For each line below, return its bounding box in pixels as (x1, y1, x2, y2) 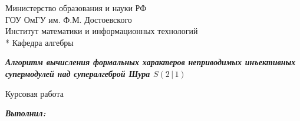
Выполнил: (5, 107, 46, 119)
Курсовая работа (5, 87, 64, 99)
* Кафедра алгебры (5, 36, 74, 48)
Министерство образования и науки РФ (5, 2, 147, 14)
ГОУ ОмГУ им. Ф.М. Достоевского (5, 13, 132, 25)
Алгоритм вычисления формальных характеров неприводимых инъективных (5, 56, 296, 68)
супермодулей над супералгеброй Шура (5, 67, 150, 79)
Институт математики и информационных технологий (5, 25, 198, 37)
